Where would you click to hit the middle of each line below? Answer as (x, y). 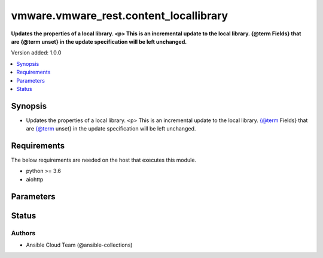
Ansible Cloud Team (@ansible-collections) (79, 245)
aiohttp (35, 179)
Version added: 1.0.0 (36, 53)
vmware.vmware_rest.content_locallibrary (120, 16)
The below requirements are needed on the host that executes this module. (104, 160)
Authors (23, 233)
